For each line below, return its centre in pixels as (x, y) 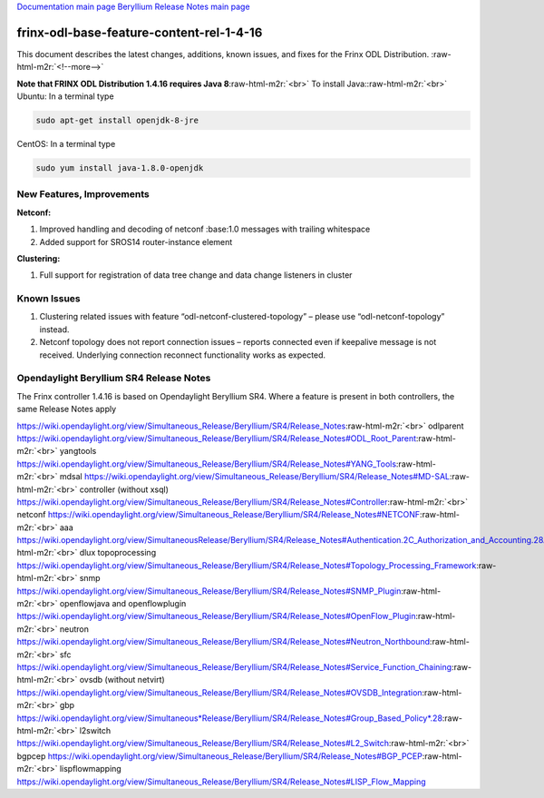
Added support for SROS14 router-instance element (136, 241)
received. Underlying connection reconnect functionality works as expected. (183, 355)
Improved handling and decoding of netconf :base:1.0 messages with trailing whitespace (205, 229)
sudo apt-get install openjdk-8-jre (117, 121)
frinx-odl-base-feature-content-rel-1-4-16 (140, 32)
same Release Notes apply (67, 409)
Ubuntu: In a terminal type (65, 96)
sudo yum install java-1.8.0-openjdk (120, 168)
